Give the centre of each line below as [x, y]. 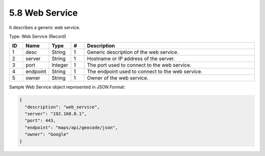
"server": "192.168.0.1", [56, 114]
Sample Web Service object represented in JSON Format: [67, 87]
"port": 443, [40, 121]
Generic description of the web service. [133, 52]
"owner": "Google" [47, 134]
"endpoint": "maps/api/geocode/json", [71, 127]
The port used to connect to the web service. [139, 65]
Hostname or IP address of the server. [131, 59]
